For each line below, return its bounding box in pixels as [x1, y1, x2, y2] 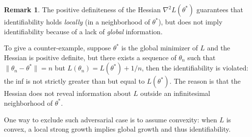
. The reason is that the [169, 76, 241, 86]
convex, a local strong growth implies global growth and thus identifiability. [4, 124, 231, 134]
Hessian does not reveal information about [4, 88, 131, 98]
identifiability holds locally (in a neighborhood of [4, 17, 150, 26]
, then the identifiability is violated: [142, 63, 249, 73]
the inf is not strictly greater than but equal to [4, 76, 145, 86]
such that [187, 52, 216, 62]
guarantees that [196, 4, 244, 14]
